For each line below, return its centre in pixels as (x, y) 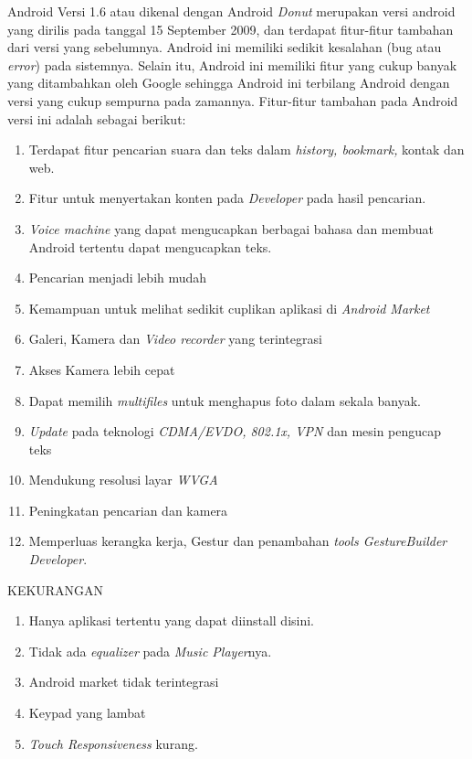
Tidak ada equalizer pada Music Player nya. (150, 651)
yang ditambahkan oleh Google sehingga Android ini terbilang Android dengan (229, 83)
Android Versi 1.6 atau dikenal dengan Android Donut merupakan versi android (231, 11)
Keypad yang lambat (87, 713)
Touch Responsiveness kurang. (113, 743)
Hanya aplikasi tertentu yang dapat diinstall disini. (172, 620)
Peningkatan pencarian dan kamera (128, 510)
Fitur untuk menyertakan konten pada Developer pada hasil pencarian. (227, 198)
